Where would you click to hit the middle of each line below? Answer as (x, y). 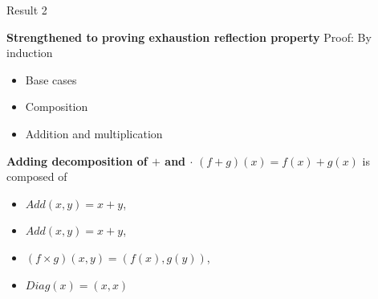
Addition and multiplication (94, 133)
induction (30, 53)
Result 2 (27, 10)
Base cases (51, 79)
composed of (37, 176)
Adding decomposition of (77, 160)
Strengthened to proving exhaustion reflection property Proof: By (189, 37)
